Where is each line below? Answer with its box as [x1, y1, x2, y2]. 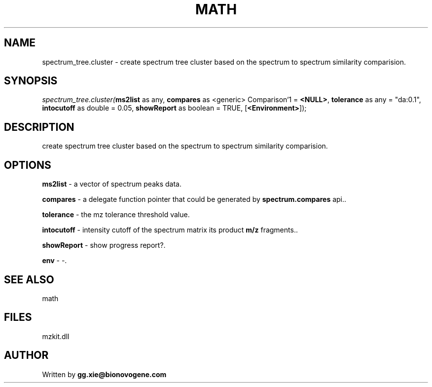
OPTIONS [4, 158, 51, 171]
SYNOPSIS [4, 75, 58, 87]
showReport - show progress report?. [42, 241, 166, 250]
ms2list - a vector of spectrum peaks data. [42, 180, 181, 189]
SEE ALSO [4, 273, 54, 286]
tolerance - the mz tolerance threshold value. [42, 210, 190, 219]
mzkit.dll [42, 332, 70, 341]
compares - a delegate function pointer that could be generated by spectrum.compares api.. [42, 195, 347, 204]
